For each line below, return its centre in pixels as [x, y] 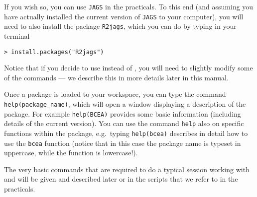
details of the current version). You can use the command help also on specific [124, 123]
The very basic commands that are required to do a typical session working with [127, 169]
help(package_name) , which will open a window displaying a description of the [125, 104]
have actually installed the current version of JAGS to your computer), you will [124, 16]
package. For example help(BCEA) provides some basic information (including [123, 113]
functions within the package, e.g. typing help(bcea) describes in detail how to [126, 133]
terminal [17, 35]
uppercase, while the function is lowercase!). [71, 153]
